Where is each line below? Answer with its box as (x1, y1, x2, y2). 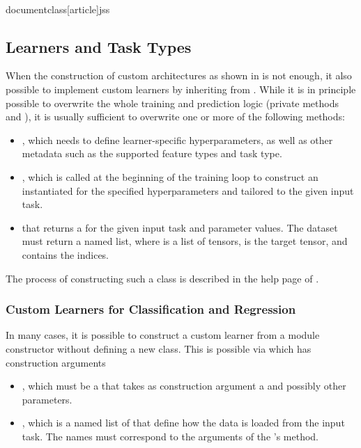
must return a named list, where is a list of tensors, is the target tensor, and (22, 234, 348, 248)
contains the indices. (22, 247, 109, 262)
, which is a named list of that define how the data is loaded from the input (22, 415, 345, 430)
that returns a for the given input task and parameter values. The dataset (22, 220, 338, 234)
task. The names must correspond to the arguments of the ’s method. (22, 429, 319, 443)
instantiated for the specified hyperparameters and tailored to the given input (22, 183, 354, 198)
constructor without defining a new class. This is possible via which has (6, 341, 312, 355)
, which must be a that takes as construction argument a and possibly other (22, 378, 346, 393)
